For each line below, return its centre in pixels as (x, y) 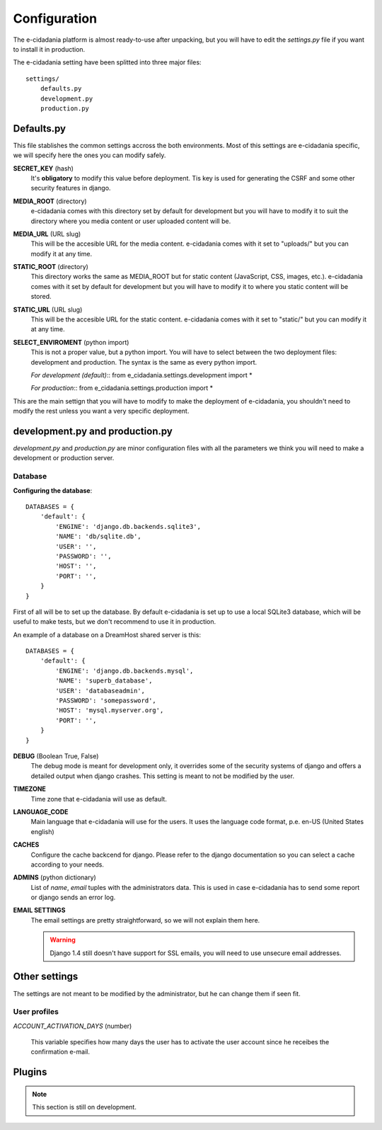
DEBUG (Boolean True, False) (56, 756)
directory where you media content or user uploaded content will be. (131, 221)
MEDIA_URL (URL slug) (47, 234)
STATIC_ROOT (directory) (51, 267)
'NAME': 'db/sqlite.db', (98, 537)
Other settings (46, 977)
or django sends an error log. (73, 897)
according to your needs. (67, 864)
